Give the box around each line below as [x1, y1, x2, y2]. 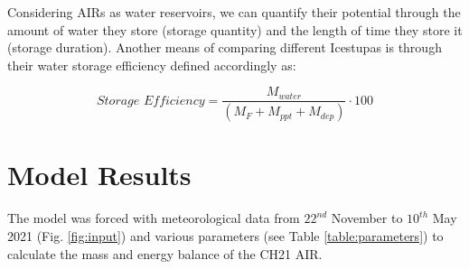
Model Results [7, 156, 192, 193]
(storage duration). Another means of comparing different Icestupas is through [7, 38, 442, 57]
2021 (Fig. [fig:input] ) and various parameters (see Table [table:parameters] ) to [7, 227, 444, 245]
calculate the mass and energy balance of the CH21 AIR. [7, 244, 323, 263]
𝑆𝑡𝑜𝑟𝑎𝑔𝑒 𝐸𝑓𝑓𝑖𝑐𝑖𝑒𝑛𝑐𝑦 [96, 94, 205, 107]
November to [331, 209, 403, 227]
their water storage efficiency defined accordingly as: [7, 55, 296, 74]
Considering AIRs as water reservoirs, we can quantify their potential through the [7, 3, 461, 21]
